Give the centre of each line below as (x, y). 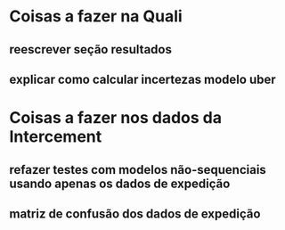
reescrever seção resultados (90, 49)
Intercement (56, 137)
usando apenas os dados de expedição (120, 183)
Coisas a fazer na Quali (96, 16)
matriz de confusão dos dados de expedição (135, 214)
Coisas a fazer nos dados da (116, 118)
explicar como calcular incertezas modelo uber (142, 79)
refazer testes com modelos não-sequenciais (138, 170)
